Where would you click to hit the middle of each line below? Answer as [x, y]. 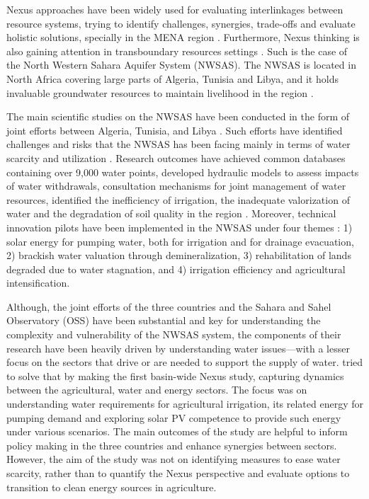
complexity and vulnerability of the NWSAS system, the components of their [174, 334]
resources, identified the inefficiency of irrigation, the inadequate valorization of [178, 199]
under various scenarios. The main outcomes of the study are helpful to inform [177, 431]
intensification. [38, 283]
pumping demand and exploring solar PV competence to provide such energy [174, 417]
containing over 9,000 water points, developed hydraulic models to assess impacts [183, 172]
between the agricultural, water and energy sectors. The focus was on [157, 390]
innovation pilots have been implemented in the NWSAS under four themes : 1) [180, 227]
